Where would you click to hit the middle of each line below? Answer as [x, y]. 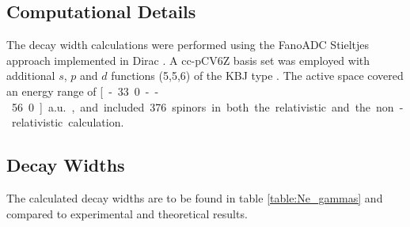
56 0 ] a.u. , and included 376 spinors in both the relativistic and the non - [207, 106]
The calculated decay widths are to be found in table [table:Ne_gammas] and [195, 197]
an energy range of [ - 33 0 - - [83, 91]
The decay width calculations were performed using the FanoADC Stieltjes [188, 45]
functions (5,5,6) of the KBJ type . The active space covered [257, 76]
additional [31, 76]
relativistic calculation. [68, 122]
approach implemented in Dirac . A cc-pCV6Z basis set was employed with [188, 60]
